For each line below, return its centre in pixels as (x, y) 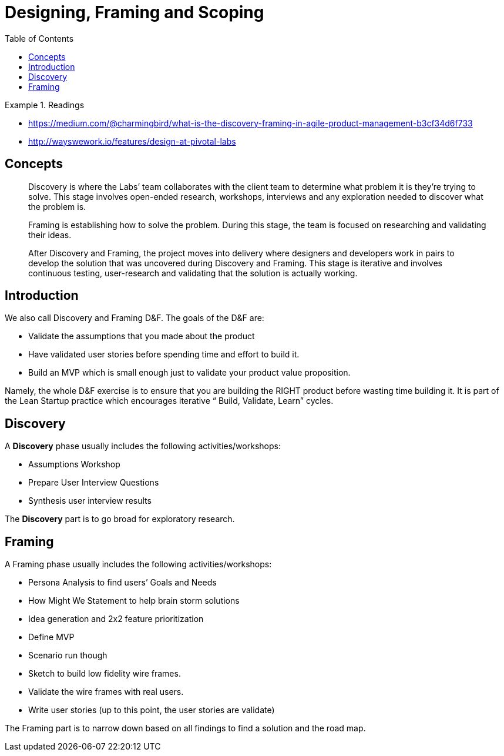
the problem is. (57, 206)
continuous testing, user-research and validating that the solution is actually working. (193, 273)
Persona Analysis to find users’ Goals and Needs (122, 583)
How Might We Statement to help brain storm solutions (134, 601)
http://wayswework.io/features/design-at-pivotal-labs (132, 141)
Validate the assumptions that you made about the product (142, 336)
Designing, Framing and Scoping (135, 12)
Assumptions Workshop (74, 464)
